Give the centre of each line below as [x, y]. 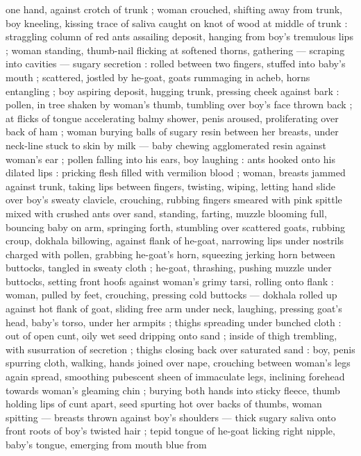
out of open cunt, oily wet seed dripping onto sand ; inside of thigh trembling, [171, 336]
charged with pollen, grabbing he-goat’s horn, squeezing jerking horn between [170, 254]
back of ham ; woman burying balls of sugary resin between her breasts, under [172, 132]
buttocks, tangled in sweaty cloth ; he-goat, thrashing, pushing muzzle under [169, 268]
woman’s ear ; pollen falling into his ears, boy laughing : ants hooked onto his [170, 159]
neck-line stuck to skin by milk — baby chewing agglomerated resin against [166, 145]
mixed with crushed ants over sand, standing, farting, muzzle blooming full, [166, 213]
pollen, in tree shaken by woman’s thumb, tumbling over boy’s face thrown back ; [179, 104]
